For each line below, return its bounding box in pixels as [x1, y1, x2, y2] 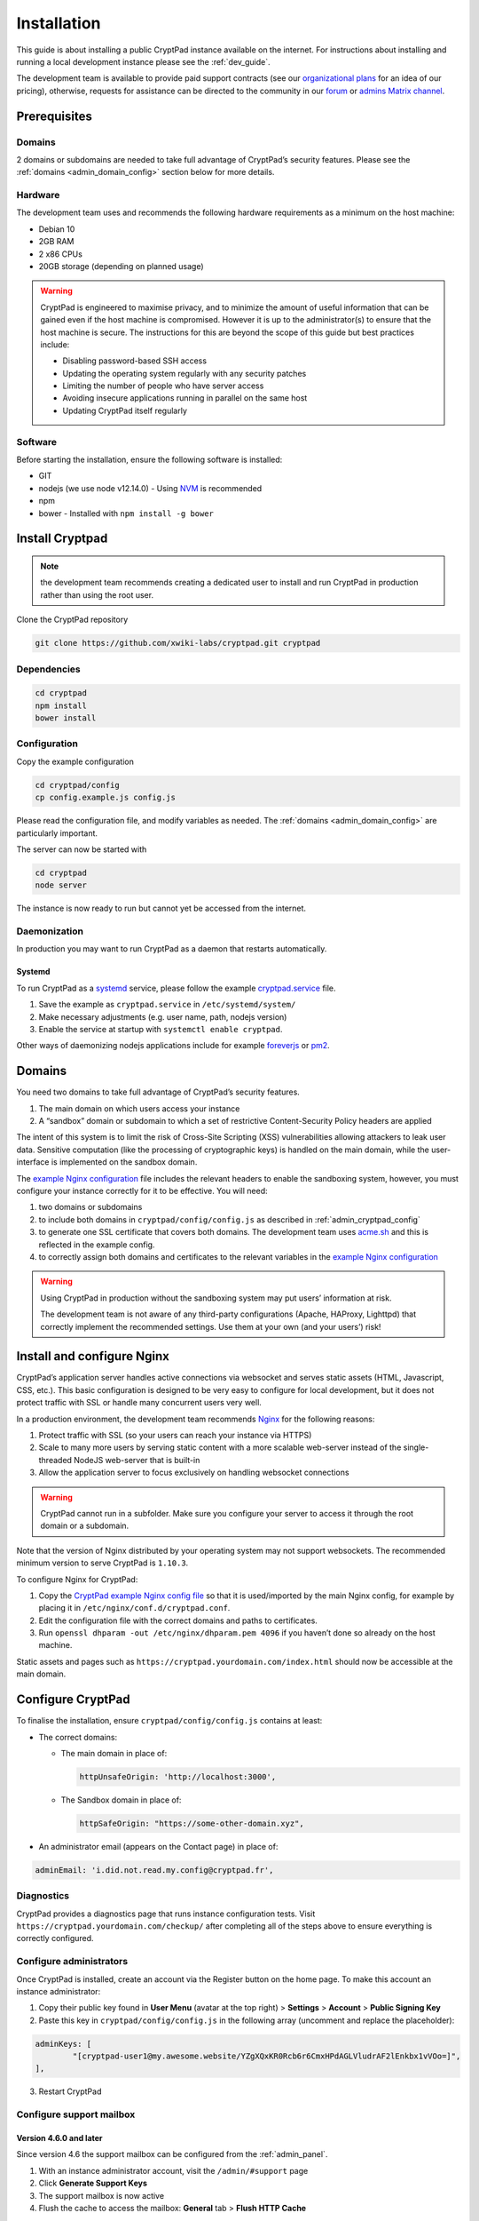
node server [35, 880, 88, 890]
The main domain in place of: [60, 1747, 168, 1758]
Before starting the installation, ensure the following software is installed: [16, 454, 283, 466]
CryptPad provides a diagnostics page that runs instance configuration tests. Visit [16, 1908, 316, 1919]
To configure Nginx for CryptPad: [16, 1573, 138, 1585]
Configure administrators [16, 1955, 129, 1968]
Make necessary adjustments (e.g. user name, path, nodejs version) [38, 1011, 287, 1022]
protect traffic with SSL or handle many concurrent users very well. [16, 1397, 262, 1408]
